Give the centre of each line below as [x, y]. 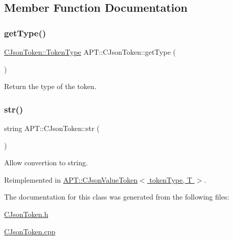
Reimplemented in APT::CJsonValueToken [71, 179]
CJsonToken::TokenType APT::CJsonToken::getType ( [90, 52]
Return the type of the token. [50, 86]
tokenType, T [171, 179]
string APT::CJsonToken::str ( [52, 128]
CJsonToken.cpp [30, 231]
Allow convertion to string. [46, 162]
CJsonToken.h [26, 214]
